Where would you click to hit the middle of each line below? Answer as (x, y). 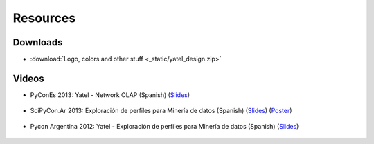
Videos (28, 78)
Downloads (38, 42)
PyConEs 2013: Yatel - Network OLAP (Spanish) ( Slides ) (110, 95)
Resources (44, 18)
